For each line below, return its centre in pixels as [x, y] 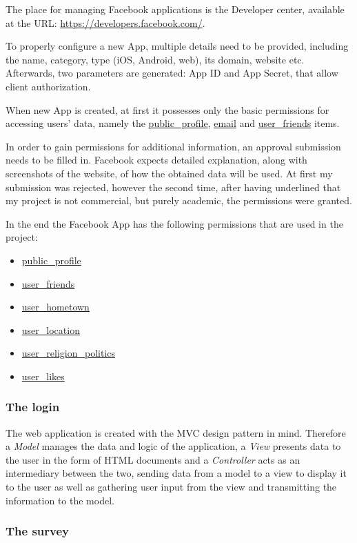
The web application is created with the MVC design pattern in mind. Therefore [176, 432]
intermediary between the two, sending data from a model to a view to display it [176, 473]
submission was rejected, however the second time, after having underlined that [173, 187]
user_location [51, 329]
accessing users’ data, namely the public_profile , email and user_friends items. [173, 123]
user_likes [43, 376]
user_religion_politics [68, 353]
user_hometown [55, 307]
